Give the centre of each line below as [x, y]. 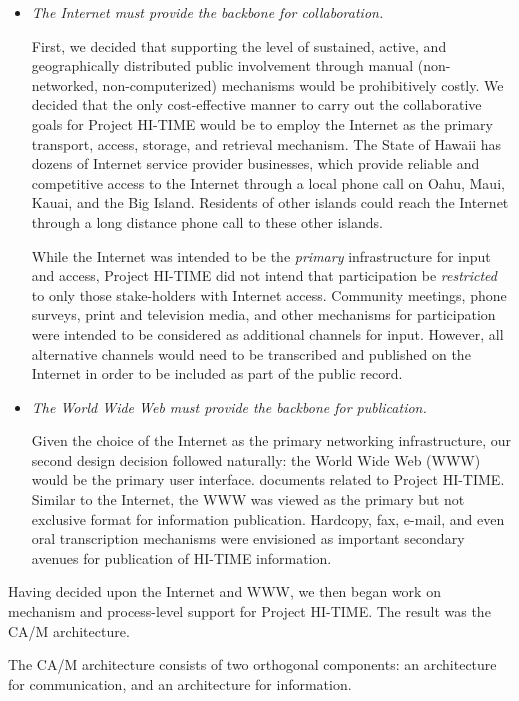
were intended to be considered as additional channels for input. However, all [267, 333]
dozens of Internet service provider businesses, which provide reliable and [255, 163]
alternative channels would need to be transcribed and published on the [251, 353]
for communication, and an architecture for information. [180, 683]
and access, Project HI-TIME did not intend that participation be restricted [264, 275]
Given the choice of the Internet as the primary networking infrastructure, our [271, 440]
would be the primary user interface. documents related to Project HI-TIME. [268, 479]
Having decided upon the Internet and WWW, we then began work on [224, 591]
